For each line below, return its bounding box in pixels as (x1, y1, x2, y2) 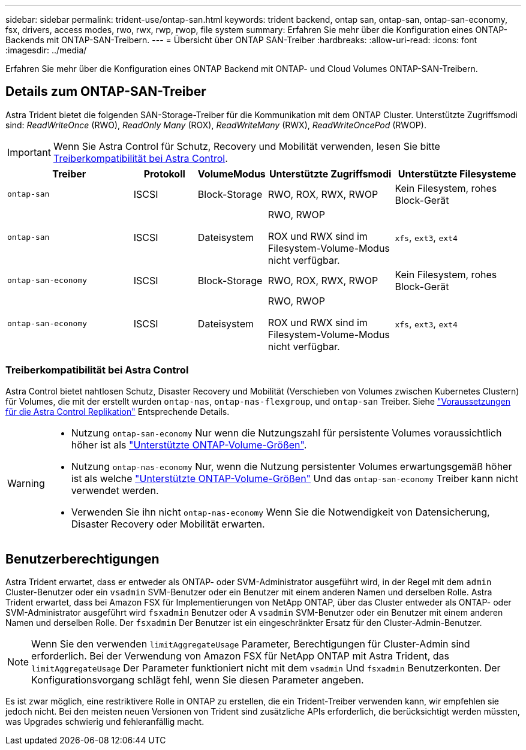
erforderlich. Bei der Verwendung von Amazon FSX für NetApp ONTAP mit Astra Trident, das (31, 650, 449, 662)
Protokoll (143, 167, 185, 180)
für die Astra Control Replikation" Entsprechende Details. (5, 406, 230, 417)
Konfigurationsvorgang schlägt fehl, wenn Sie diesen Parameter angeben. (31, 674, 364, 686)
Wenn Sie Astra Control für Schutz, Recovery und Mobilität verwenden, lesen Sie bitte (53, 140, 440, 152)
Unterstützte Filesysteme (398, 167, 516, 180)
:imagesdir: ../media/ (5, 45, 87, 55)
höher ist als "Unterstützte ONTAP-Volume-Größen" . (71, 438, 307, 451)
